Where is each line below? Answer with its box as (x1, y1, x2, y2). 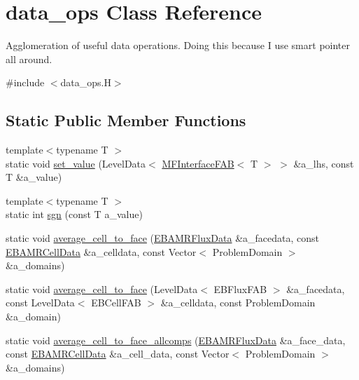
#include (6, 75, 45, 90)
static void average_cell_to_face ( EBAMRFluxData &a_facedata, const (6, 231, 320, 245)
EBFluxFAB (213, 281, 267, 296)
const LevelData (6, 295, 75, 310)
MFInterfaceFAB (162, 156, 234, 170)
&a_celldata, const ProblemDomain (160, 295, 316, 310)
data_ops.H (60, 75, 111, 90)
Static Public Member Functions (6, 109, 246, 131)
